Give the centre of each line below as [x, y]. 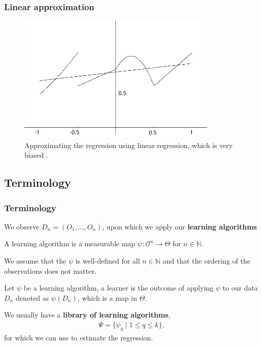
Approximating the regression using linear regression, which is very [129, 145]
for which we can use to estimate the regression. [79, 337]
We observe [22, 226]
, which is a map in [107, 297]
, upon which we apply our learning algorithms [179, 226]
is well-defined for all [108, 261]
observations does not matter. [50, 270]
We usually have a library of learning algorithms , [87, 315]
